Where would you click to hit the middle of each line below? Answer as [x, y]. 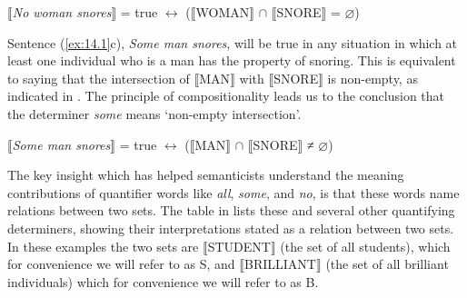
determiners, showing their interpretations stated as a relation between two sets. [231, 228]
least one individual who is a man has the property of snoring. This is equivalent [232, 60]
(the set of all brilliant [387, 264]
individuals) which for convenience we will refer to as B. [163, 281]
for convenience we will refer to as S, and [121, 264]
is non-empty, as [373, 78]
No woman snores [62, 12]
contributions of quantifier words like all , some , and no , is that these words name [233, 192]
